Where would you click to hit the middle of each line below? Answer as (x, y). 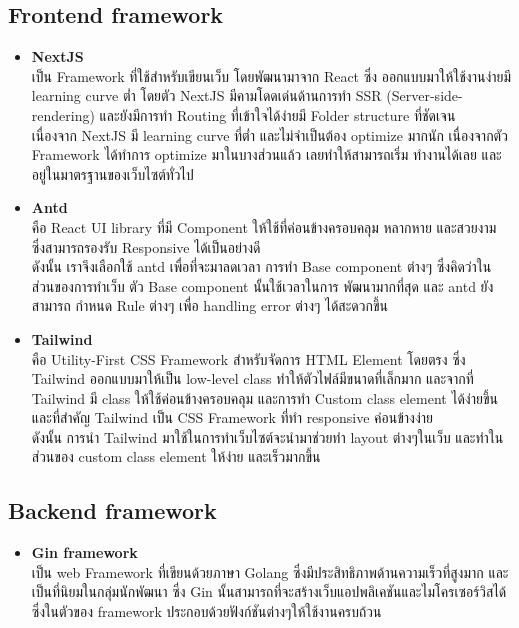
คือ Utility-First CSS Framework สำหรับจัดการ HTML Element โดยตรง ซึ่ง (248, 358)
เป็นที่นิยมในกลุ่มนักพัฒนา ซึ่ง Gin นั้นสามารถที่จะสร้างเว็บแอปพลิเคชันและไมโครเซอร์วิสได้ (269, 591)
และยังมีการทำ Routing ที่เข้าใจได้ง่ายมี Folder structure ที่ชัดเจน (277, 114)
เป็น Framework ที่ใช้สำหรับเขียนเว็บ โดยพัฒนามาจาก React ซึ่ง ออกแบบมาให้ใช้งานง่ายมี (271, 75)
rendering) (63, 114)
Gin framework (84, 552)
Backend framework (112, 510)
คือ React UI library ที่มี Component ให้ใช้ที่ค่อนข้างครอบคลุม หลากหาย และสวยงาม (264, 226)
